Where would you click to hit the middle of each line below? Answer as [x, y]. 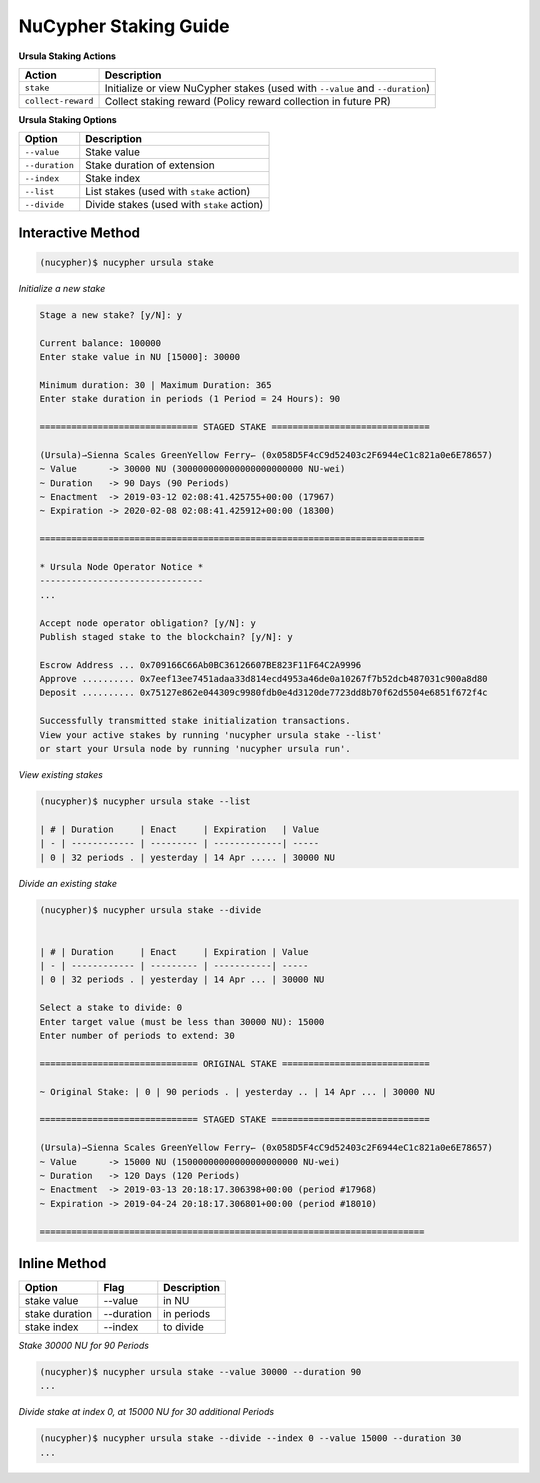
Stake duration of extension [150, 165]
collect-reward [59, 101]
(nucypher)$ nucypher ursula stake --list [145, 801]
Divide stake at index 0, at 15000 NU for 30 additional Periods [146, 1412]
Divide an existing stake [67, 883]
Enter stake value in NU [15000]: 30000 [139, 357]
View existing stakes [61, 774]
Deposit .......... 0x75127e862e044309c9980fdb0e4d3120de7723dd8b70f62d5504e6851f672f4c [264, 693]
